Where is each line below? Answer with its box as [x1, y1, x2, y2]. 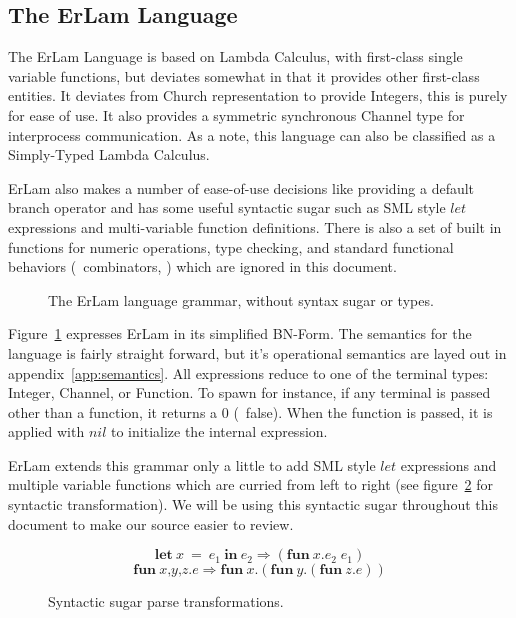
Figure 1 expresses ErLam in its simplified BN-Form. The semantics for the [8, 323, 472, 344]
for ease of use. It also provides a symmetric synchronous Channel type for [8, 104, 465, 125]
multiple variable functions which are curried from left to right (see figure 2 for [8, 474, 494, 495]
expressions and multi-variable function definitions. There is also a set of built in [8, 216, 502, 237]
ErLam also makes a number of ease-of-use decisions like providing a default [8, 177, 475, 198]
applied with [8, 421, 85, 442]
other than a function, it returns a [8, 401, 218, 422]
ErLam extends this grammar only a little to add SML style [8, 454, 376, 475]
